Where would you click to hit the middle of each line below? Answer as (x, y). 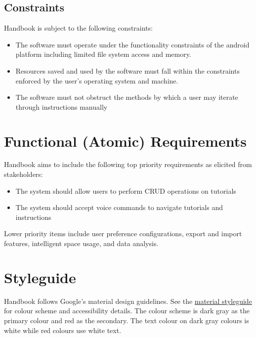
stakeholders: (23, 174)
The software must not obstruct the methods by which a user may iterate (127, 97)
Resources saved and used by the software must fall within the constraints (128, 70)
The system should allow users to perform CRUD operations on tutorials (126, 190)
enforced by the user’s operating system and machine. (97, 80)
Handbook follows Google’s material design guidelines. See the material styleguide (128, 301)
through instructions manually (62, 106)
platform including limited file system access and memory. (103, 54)
